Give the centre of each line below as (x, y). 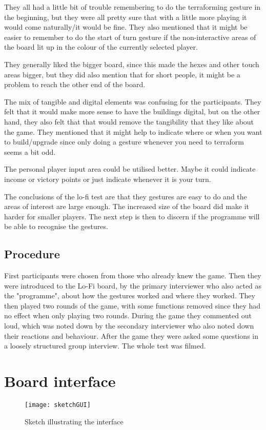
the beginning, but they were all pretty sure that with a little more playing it (126, 17)
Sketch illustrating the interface (74, 421)
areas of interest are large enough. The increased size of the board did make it (127, 206)
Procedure (32, 254)
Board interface (60, 381)
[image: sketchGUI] (58, 405)
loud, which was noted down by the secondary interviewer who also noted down (129, 326)
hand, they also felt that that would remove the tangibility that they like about (129, 121)
